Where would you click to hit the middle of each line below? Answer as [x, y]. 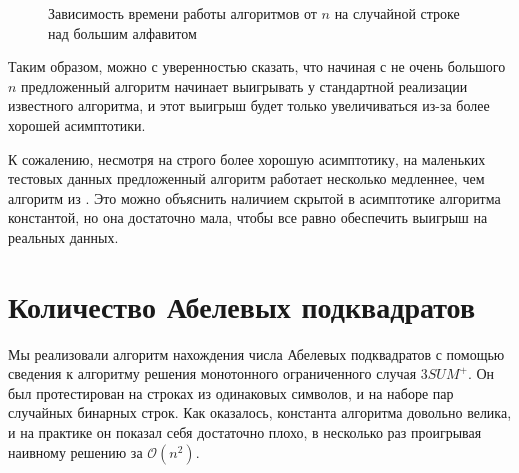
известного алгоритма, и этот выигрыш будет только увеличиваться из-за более [249, 105]
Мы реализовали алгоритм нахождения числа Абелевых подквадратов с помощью [256, 353]
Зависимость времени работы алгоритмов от [182, 13]
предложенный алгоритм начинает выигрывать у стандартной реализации [244, 85]
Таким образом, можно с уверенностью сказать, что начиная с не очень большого [257, 66]
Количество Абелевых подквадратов [242, 305]
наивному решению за [75, 451]
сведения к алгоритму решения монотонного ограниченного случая [212, 373]
